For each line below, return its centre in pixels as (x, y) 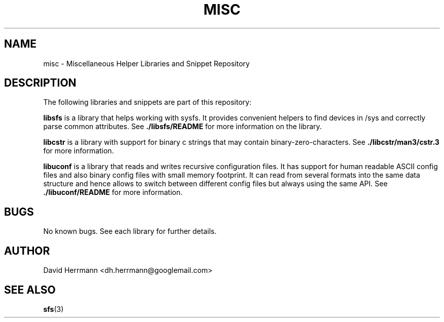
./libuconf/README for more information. (113, 192)
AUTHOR (27, 251)
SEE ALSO (30, 290)
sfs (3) (53, 309)
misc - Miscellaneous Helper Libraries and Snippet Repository (146, 63)
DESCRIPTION (40, 83)
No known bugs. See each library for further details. (130, 231)
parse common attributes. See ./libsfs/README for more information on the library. (182, 127)
